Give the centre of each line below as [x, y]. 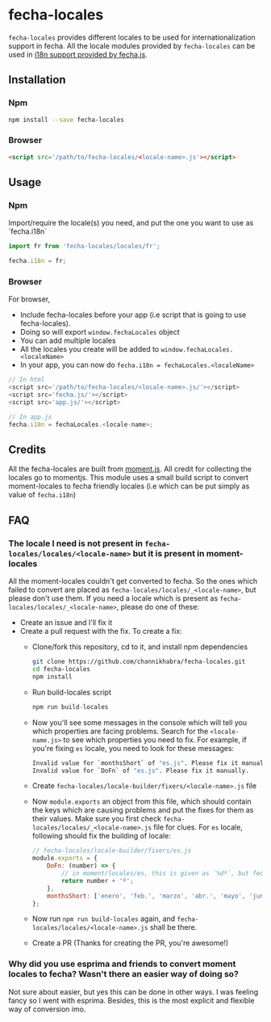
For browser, [29, 299]
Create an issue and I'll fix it [66, 623]
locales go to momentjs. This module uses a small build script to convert [128, 478]
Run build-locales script [71, 692]
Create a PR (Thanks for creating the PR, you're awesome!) [130, 943]
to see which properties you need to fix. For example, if [155, 739]
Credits [27, 450]
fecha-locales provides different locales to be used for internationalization [132, 37]
